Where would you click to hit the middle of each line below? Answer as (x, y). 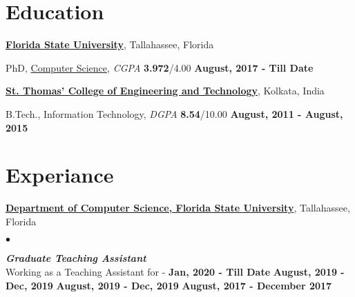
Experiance (60, 175)
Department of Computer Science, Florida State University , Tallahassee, (178, 208)
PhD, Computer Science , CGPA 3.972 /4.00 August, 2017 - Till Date (160, 67)
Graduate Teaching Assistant (76, 258)
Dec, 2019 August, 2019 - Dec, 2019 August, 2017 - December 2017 (169, 285)
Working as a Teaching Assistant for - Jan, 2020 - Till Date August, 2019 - (175, 272)
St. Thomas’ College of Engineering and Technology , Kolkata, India (165, 91)
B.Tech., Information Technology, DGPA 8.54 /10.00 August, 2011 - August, (174, 113)
